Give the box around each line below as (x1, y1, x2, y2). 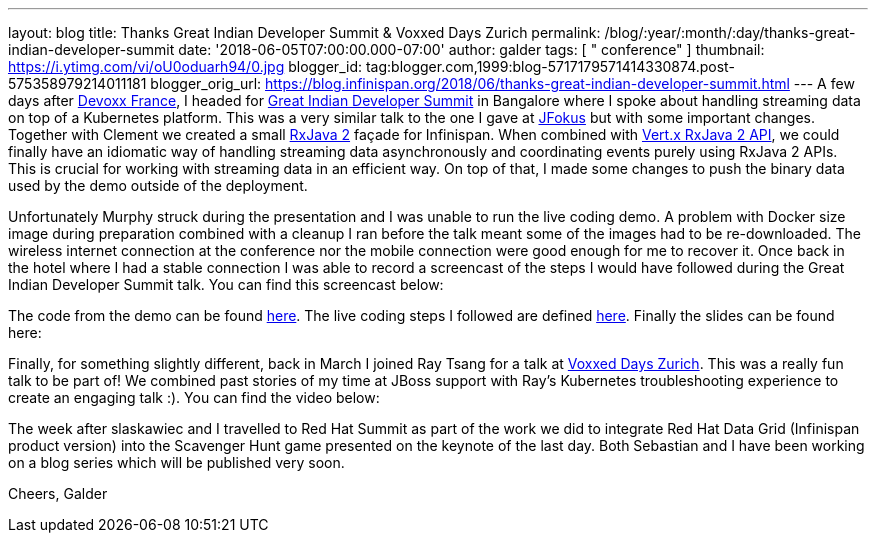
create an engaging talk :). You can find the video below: (8, 389, 380, 406)
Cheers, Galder (8, 485, 108, 502)
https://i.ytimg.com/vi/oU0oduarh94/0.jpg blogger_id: (8, 58, 362, 75)
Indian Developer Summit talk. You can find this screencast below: (8, 276, 444, 293)
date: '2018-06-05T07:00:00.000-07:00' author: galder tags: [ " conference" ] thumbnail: (178, 41, 765, 58)
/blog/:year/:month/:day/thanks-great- (604, 24, 856, 41)
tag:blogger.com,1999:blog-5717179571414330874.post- (365, 58, 735, 75)
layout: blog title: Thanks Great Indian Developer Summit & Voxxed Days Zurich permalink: (8, 24, 601, 41)
